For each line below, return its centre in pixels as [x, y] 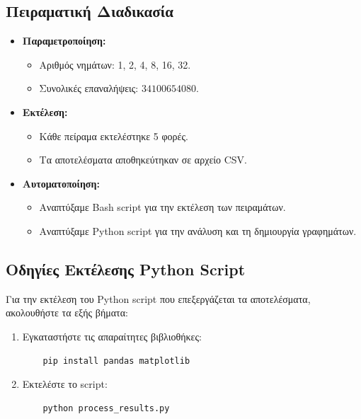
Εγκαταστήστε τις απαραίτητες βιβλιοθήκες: [112, 336]
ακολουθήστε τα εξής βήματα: [67, 312]
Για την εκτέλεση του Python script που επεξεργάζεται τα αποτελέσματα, [158, 298]
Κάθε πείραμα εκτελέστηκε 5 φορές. [114, 136]
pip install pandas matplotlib [116, 361]
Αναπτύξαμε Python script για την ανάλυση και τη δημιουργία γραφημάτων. [198, 230]
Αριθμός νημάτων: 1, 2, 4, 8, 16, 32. [115, 64]
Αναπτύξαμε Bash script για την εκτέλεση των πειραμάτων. [162, 207]
